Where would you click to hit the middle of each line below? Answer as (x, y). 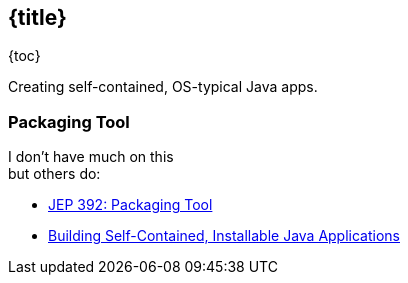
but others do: (54, 174)
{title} (37, 17)
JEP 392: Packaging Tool (130, 205)
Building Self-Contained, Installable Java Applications (224, 236)
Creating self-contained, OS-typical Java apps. (163, 87)
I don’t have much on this (91, 157)
